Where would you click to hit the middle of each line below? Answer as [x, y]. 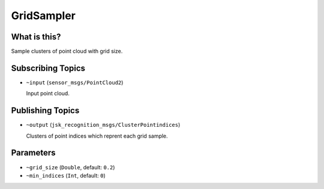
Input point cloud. [48, 93]
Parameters [33, 153]
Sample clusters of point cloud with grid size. [67, 51]
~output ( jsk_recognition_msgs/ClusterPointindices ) [103, 125]
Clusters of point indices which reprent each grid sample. [97, 136]
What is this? [36, 37]
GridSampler [43, 16]
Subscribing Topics [48, 68]
